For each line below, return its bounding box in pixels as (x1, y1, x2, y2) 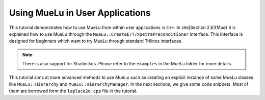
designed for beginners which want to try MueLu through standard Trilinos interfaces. (9, 38, 183, 44)
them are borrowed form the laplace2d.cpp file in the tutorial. (9, 88, 137, 94)
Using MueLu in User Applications (9, 7, 151, 18)
